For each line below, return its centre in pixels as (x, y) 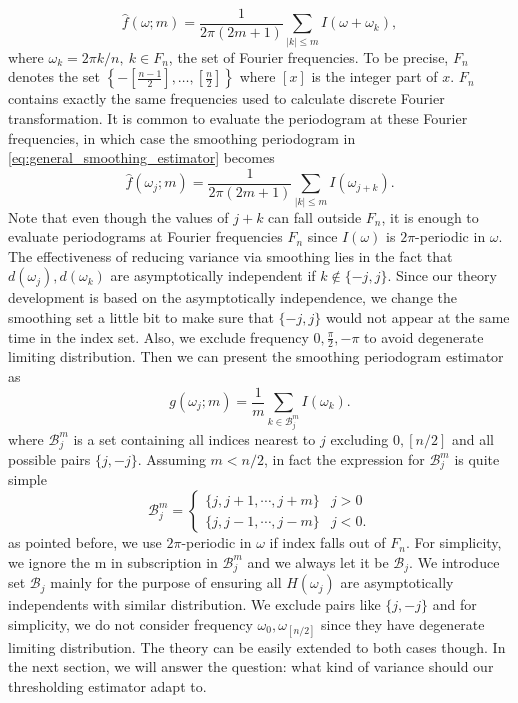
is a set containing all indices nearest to (194, 438)
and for (454, 604)
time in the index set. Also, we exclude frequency (158, 336)
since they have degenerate (403, 623)
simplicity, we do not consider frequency (130, 623)
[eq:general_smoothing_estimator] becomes (141, 157)
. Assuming (171, 459)
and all (472, 438)
